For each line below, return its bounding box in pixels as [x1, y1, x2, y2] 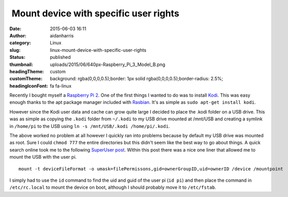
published [50, 54, 71, 60]
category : [9, 40, 31, 46]
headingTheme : [9, 68, 44, 74]
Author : [9, 32, 27, 38]
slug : [9, 47, 20, 53]
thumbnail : [9, 61, 33, 68]
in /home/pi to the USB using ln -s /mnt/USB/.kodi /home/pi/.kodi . [9, 123, 170, 129]
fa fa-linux [50, 82, 72, 89]
